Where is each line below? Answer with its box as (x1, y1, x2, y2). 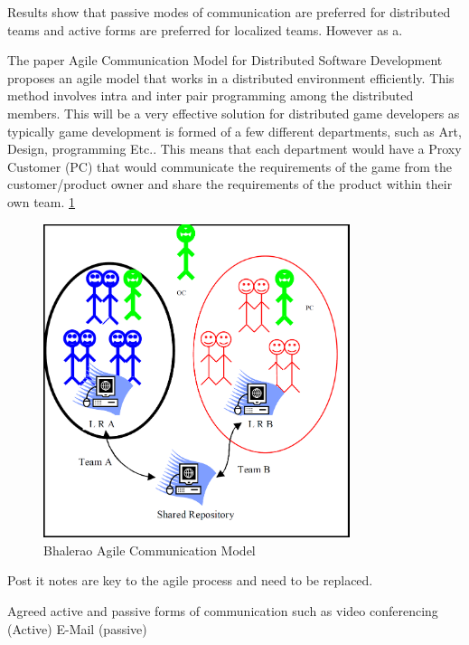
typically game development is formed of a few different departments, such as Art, (7, 121, 462, 140)
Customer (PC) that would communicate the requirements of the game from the (7, 157, 453, 175)
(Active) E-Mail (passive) (7, 619, 147, 638)
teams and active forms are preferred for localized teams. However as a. (7, 20, 403, 39)
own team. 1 (7, 192, 76, 211)
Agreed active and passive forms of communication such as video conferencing (7, 601, 438, 620)
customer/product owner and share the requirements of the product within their (7, 175, 453, 194)
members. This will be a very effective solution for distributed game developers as (7, 103, 460, 122)
